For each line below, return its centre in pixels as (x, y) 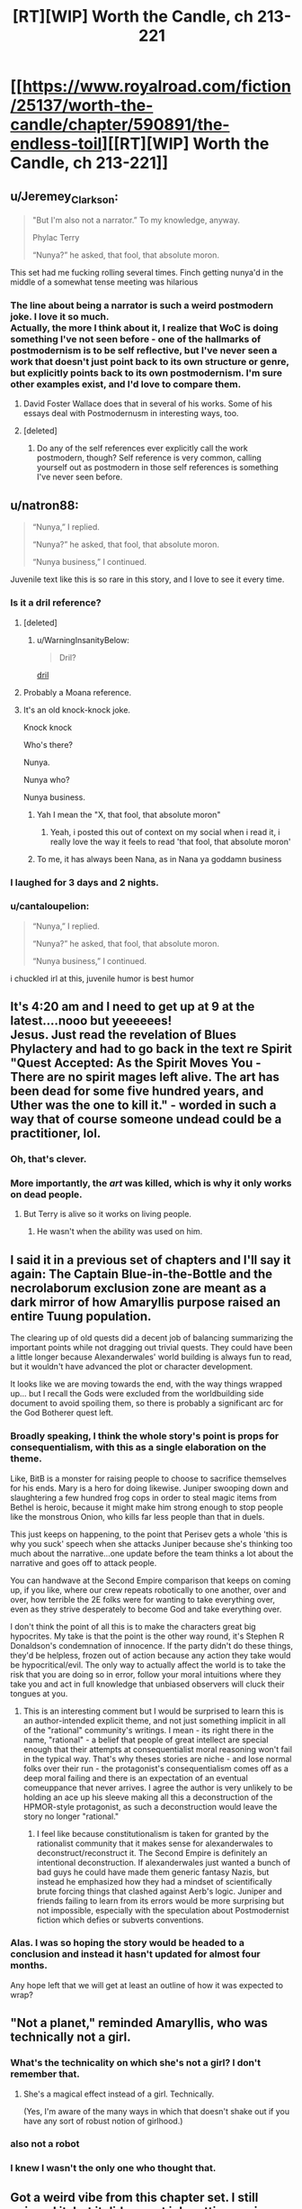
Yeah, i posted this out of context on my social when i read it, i (165, 832)
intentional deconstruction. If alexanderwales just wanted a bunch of (164, 1862)
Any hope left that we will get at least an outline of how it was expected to (147, 1985)
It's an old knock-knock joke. (77, 710)
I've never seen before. (80, 477)
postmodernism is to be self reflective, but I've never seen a (144, 350)
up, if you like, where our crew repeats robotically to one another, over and (148, 1590)
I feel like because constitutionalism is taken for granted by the (152, 1833)
